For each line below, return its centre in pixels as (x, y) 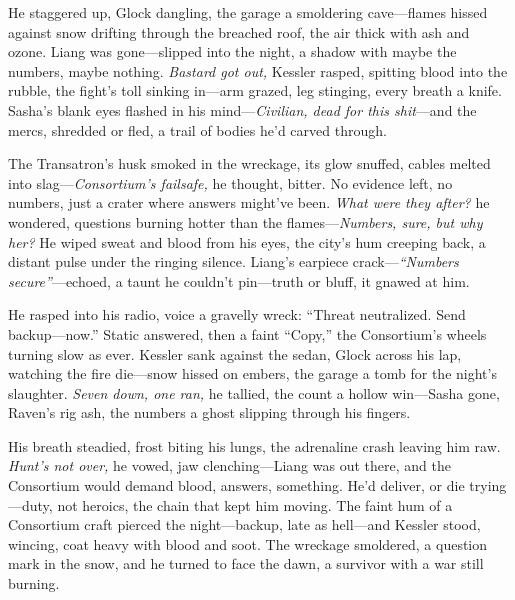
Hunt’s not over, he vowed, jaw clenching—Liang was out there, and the (229, 465)
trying (488, 485)
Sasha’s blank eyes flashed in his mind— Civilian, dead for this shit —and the (242, 109)
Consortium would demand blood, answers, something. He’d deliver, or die (236, 485)
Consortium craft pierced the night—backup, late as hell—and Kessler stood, (244, 524)
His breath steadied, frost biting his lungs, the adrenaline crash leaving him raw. (254, 445)
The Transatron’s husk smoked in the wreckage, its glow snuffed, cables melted (249, 163)
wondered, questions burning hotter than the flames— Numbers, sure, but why (245, 221)
